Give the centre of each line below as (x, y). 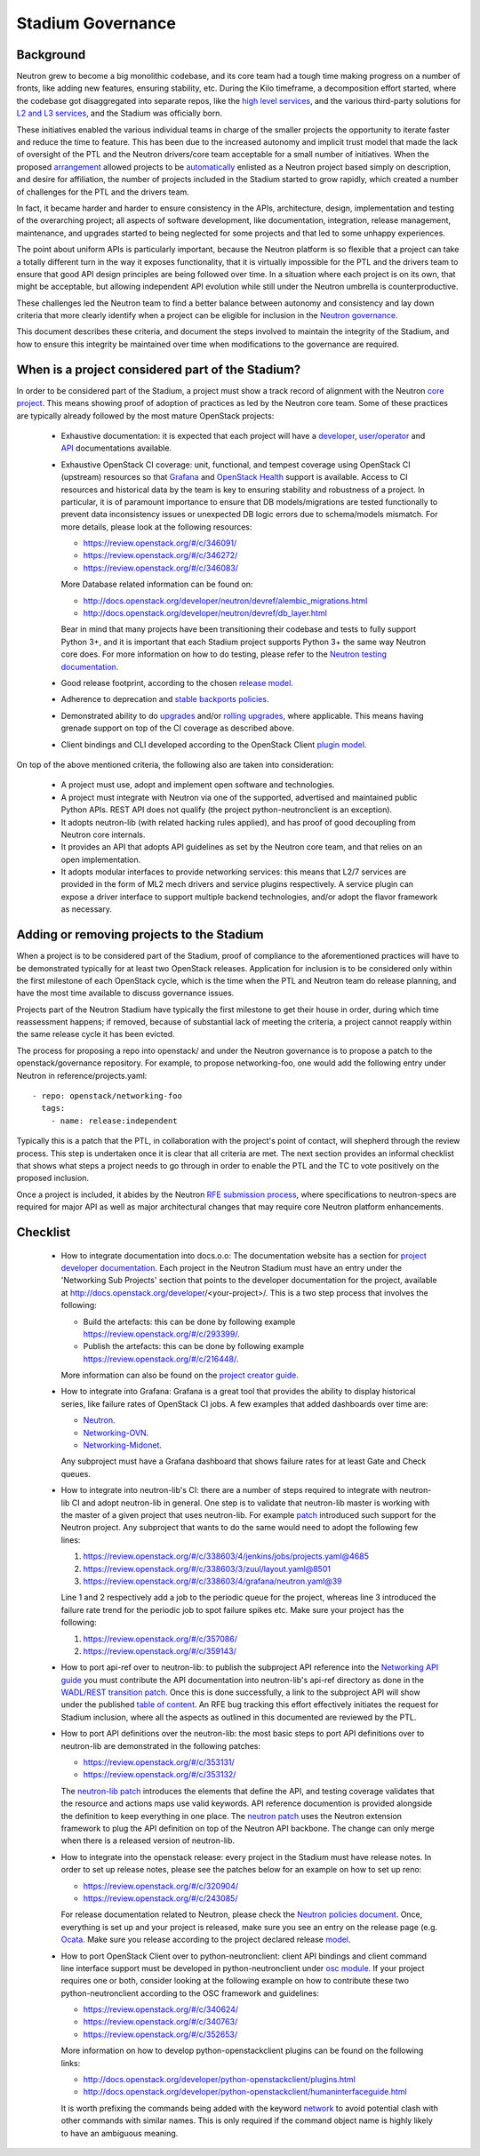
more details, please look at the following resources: (156, 527)
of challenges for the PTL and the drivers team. (103, 192)
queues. (76, 1473)
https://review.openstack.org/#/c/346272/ (160, 555)
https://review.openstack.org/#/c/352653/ (160, 2034)
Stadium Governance (96, 23)
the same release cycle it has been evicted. (96, 1034)
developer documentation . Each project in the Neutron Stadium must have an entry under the (232, 1267)
